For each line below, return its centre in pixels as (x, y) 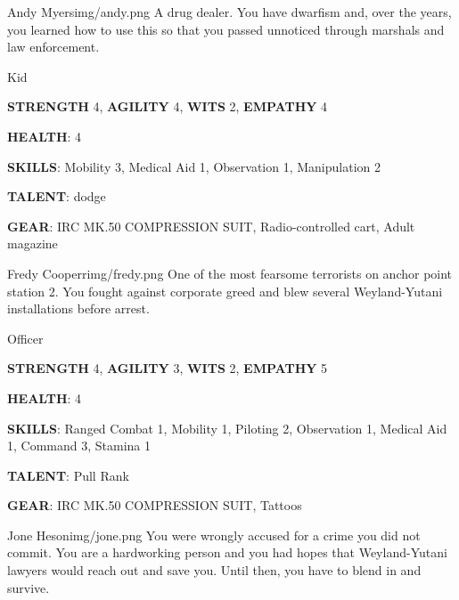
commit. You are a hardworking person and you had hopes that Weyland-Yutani (227, 552)
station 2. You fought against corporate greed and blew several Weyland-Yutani (225, 291)
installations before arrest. (78, 308)
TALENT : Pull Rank (68, 475)
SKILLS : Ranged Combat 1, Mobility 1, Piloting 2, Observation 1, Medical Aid (227, 428)
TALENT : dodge (57, 196)
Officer (25, 338)
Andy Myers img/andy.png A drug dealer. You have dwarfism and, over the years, (229, 12)
